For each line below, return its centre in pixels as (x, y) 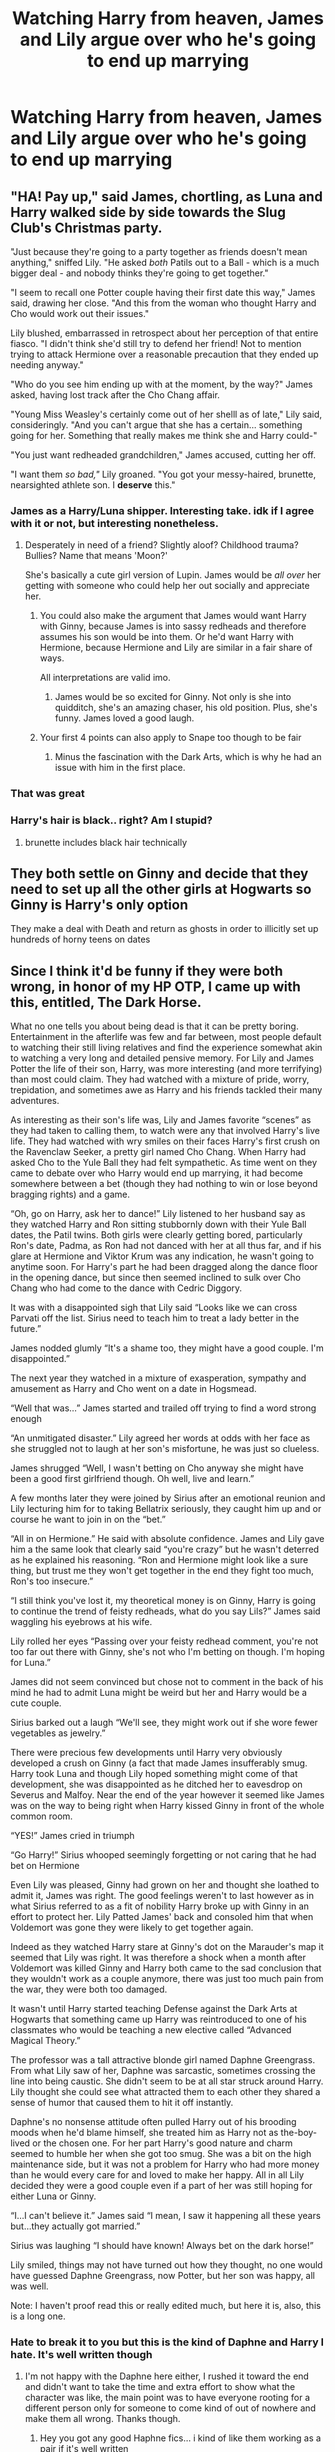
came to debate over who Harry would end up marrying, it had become (156, 1173)
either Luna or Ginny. (53, 2196)
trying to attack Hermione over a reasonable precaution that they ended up (164, 354)
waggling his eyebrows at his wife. (81, 1622)
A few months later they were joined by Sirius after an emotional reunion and (168, 1498)
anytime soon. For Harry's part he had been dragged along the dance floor (164, 1267)
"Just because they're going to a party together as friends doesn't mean (159, 251)
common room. (41, 1816)
